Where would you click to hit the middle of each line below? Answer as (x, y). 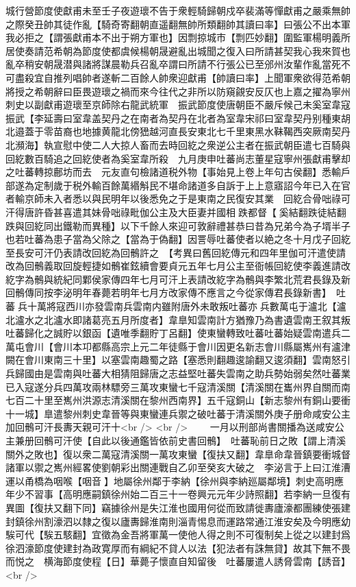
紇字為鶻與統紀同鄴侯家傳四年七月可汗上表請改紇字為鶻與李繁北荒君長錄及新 (178, 279)
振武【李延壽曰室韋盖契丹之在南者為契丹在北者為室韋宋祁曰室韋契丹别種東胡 (178, 118)
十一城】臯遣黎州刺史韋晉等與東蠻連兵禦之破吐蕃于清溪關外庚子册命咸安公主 (178, 413)
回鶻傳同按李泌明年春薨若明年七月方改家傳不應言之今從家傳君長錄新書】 (166, 292)
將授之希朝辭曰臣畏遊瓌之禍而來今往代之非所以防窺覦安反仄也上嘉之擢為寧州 (178, 91)
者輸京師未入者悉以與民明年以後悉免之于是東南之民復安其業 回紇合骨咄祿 (173, 199)
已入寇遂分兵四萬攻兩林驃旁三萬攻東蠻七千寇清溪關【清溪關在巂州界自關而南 (178, 386)
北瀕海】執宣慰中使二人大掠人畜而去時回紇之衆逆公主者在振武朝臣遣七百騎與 (178, 144)
